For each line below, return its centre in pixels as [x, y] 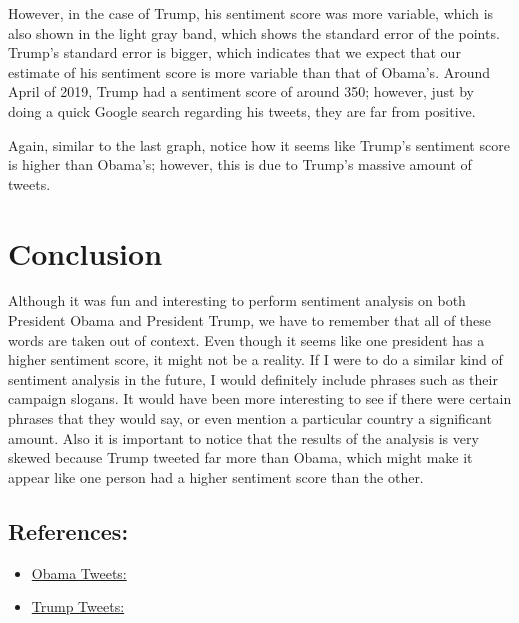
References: [68, 530]
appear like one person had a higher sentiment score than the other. [216, 476]
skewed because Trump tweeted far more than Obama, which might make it [240, 457]
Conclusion [85, 252]
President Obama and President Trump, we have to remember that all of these [250, 320]
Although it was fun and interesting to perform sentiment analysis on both [237, 300]
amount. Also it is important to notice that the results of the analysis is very [243, 437]
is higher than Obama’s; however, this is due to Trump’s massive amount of [240, 164]
